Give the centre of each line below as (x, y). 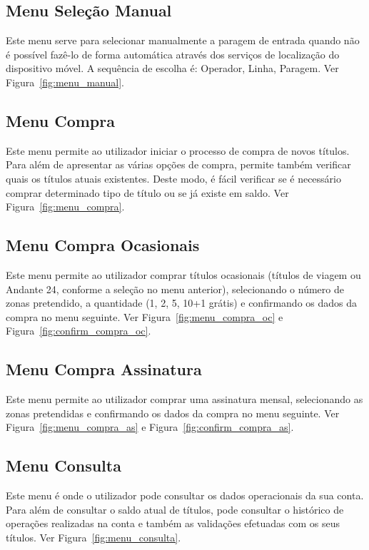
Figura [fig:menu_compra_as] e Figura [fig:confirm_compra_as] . (150, 427)
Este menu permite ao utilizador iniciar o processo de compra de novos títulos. (178, 150)
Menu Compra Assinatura (104, 369)
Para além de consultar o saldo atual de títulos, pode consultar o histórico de (175, 509)
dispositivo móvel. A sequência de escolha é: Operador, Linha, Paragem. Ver (172, 68)
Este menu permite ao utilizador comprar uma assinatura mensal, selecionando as (184, 399)
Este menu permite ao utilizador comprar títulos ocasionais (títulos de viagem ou (183, 274)
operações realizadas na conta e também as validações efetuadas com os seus (173, 523)
